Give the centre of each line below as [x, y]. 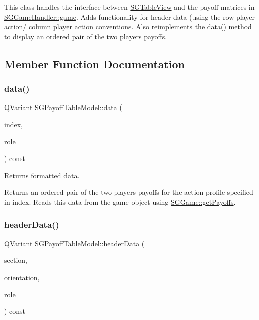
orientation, [22, 277]
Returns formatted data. [42, 175]
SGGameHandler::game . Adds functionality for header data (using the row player [129, 16]
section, [16, 260]
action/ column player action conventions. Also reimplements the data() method [128, 26]
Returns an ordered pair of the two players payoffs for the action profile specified [129, 192]
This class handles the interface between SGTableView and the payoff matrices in [129, 7]
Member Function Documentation [95, 63]
